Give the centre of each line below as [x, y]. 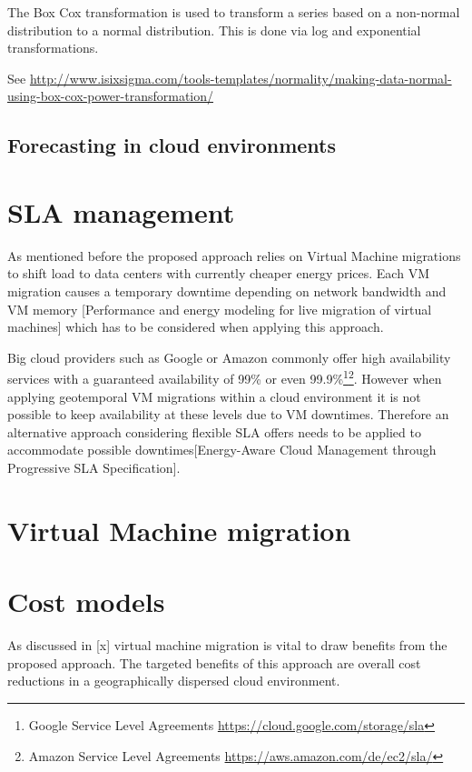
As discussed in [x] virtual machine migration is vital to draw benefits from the [227, 645]
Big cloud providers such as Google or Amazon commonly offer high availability [229, 357]
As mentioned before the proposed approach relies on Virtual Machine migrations [234, 255]
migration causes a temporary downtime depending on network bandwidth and [227, 291]
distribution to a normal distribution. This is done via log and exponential [214, 30]
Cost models [86, 602]
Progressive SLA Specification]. [94, 468]
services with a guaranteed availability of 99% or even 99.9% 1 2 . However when [225, 377]
